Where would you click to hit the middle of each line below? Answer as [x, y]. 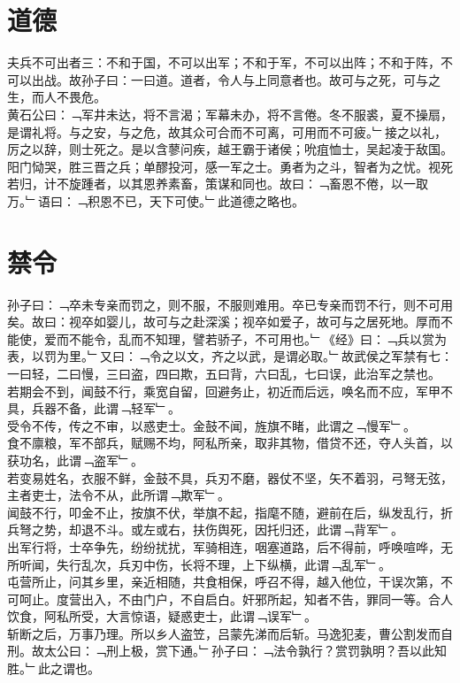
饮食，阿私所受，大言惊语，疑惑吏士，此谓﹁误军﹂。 [162, 616]
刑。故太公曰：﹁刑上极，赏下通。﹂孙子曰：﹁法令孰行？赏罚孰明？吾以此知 [227, 651]
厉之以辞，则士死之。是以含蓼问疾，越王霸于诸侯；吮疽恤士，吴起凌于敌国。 [230, 149]
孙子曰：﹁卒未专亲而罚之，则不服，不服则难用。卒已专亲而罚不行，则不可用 [230, 304]
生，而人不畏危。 [57, 97]
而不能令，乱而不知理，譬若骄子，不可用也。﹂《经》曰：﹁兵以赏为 [251, 338]
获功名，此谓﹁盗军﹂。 [75, 460]
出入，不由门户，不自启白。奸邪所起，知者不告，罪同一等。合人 [267, 599]
